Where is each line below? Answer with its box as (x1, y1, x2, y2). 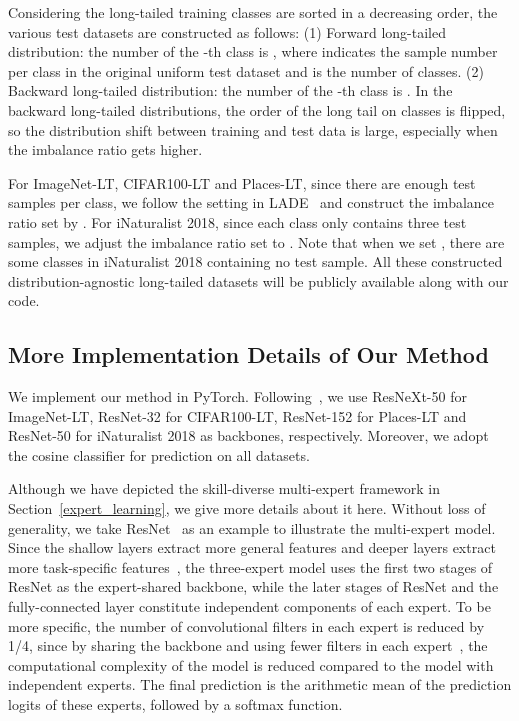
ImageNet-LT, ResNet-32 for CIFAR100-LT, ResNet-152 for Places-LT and (8, 405, 467, 426)
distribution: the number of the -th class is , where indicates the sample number (8, 41, 498, 62)
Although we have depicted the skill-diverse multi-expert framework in (8, 478, 440, 499)
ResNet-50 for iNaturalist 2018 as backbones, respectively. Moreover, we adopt (8, 425, 489, 446)
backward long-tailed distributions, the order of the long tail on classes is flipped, (8, 99, 506, 120)
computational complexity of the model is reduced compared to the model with (8, 654, 494, 675)
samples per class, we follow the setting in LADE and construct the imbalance (8, 192, 495, 213)
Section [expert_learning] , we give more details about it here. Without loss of (8, 498, 486, 519)
